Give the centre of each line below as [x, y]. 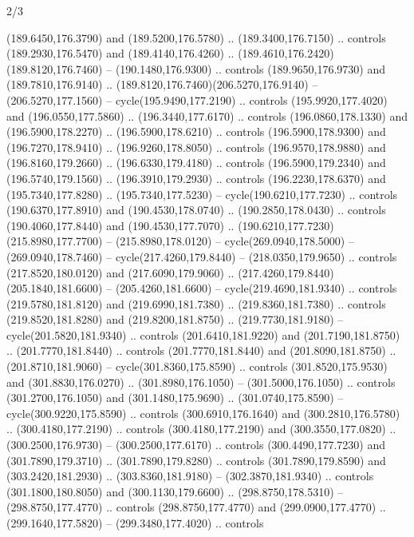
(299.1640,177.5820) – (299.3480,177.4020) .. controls [135, 523]
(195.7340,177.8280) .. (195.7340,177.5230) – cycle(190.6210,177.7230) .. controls [202, 194]
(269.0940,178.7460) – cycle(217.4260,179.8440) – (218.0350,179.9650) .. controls [202, 256]
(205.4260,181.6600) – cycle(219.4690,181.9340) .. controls [256, 288]
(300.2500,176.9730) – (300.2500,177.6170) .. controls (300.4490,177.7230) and [196, 445]
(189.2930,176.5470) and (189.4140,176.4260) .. [120, 53]
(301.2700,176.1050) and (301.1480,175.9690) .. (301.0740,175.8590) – [175, 398]
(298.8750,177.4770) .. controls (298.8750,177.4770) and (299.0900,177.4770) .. [196, 507]
